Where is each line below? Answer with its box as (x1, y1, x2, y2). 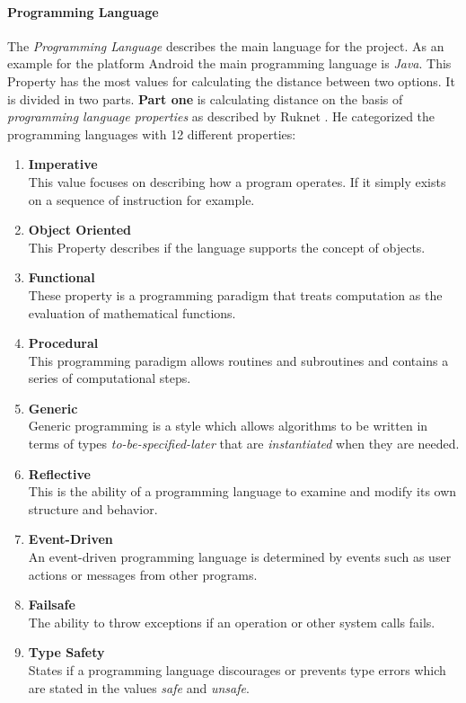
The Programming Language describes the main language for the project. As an (7, 36, 444, 55)
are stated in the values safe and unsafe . (28, 678, 250, 697)
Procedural (28, 334, 99, 352)
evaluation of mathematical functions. (28, 303, 236, 322)
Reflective (28, 464, 91, 483)
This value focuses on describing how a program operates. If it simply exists (28, 172, 446, 191)
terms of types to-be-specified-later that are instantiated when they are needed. (28, 434, 460, 453)
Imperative (28, 155, 98, 174)
